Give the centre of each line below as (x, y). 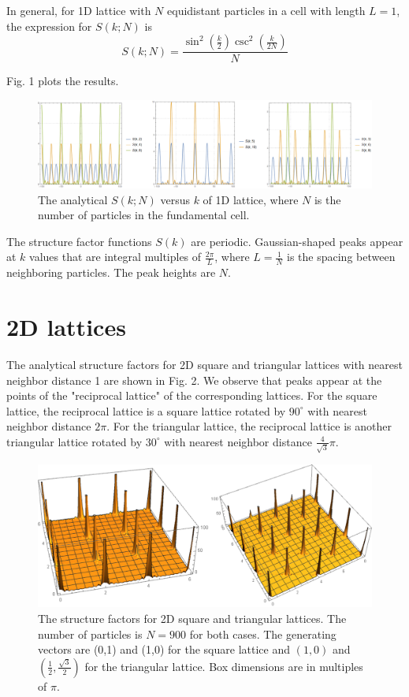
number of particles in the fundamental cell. (144, 215)
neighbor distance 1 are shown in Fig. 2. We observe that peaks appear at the (194, 380)
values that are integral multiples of (115, 257)
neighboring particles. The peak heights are (111, 272)
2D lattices (66, 326)
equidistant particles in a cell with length (266, 10)
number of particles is (90, 634)
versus (175, 199)
